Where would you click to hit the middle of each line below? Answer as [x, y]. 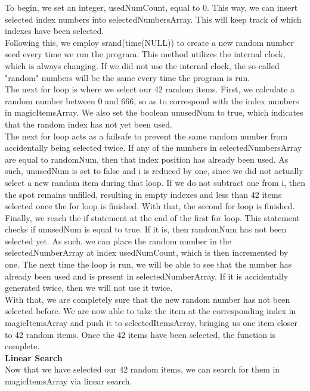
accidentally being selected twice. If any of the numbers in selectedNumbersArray [154, 148]
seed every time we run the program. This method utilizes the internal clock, [145, 54]
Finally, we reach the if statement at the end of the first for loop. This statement [152, 217]
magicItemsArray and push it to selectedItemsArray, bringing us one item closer [151, 323]
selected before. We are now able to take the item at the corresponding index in [151, 311]
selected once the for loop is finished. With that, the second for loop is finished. [150, 206]
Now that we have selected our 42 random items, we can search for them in [142, 369]
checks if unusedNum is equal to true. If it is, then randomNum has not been [146, 229]
